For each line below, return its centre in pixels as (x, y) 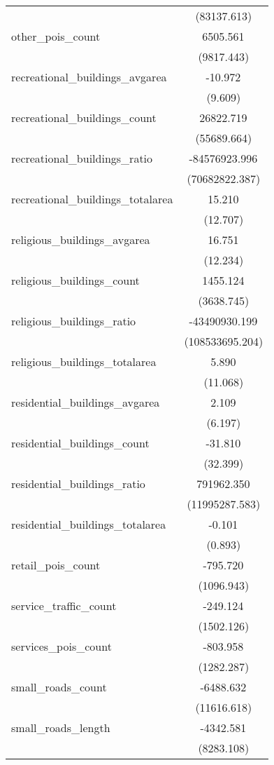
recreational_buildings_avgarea (89, 77)
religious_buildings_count (75, 280)
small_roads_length (61, 727)
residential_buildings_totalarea (89, 524)
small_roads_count (59, 687)
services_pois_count (62, 646)
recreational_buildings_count (84, 117)
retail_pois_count (56, 565)
